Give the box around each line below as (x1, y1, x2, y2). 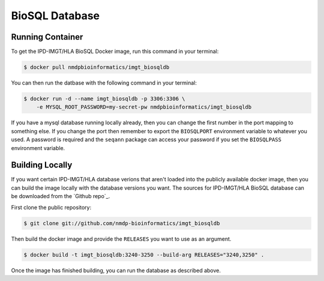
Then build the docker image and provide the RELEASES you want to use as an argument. (11, 235, 232, 243)
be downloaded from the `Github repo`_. (11, 193, 110, 200)
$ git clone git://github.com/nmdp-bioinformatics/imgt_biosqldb (23, 220, 220, 226)
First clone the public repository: (11, 204, 92, 211)
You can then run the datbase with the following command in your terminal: (11, 79, 197, 86)
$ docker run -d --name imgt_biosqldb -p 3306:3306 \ (23, 95, 185, 102)
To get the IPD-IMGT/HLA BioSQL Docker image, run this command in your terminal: (11, 48, 219, 55)
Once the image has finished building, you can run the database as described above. (11, 267, 221, 274)
